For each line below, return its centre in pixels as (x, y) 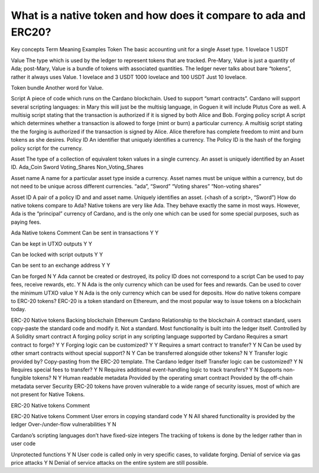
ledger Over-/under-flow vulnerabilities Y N (64, 425)
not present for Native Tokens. (48, 394)
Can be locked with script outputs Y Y (57, 255)
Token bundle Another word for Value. (57, 87)
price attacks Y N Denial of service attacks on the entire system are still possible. (110, 462)
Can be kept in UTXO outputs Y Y (52, 244)
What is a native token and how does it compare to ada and (158, 15)
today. (19, 309)
